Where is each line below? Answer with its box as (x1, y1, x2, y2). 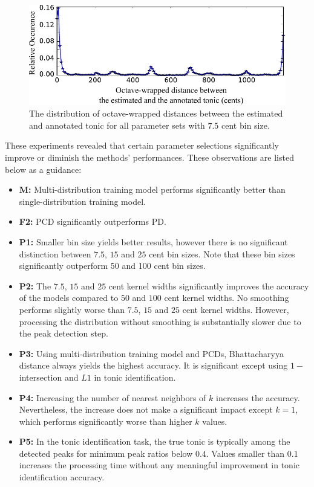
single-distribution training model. (19, 195, 146, 207)
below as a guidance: (5, 163, 82, 175)
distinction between (19, 247, 91, 260)
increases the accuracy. (216, 391, 300, 404)
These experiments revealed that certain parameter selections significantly (5, 139, 279, 152)
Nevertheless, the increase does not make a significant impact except (19, 403, 273, 416)
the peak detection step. (19, 327, 108, 340)
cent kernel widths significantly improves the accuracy (108, 279, 309, 292)
